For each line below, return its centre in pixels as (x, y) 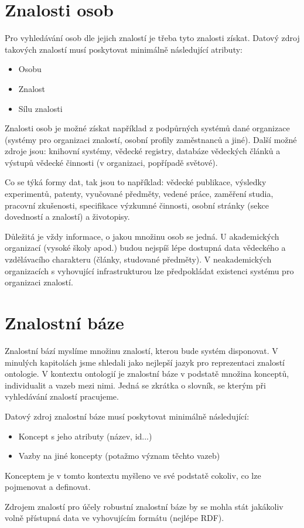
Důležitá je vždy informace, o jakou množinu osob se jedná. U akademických (142, 236)
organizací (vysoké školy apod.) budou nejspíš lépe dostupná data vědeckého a (145, 248)
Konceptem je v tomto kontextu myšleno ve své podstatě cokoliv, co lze (133, 475)
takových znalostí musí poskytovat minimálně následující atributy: (124, 49)
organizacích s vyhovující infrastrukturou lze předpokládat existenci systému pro (149, 270)
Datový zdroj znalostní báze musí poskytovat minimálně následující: (127, 416)
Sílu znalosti (40, 108)
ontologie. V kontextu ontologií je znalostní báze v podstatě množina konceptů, (147, 374)
